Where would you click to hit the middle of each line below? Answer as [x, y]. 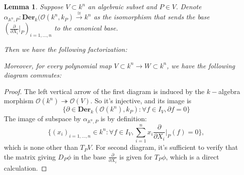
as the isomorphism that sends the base [152, 17]
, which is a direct [192, 156]
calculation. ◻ [26, 167]
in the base [89, 156]
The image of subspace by [43, 119]
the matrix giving [30, 156]
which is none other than [41, 147]
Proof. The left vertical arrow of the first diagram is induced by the [104, 91]
